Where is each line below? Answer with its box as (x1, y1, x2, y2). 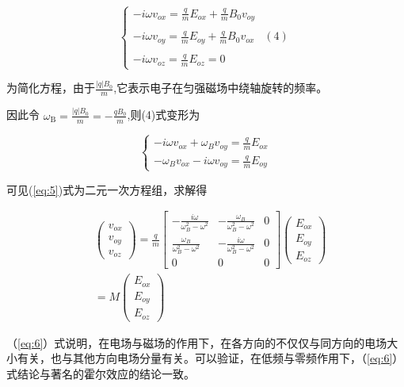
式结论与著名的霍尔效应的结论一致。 (6, 365, 195, 381)
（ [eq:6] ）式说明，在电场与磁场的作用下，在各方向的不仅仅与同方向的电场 (6, 334, 387, 351)
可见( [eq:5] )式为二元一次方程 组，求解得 (6, 181, 208, 197)
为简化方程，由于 (6, 79, 95, 96)
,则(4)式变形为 (127, 106, 200, 123)
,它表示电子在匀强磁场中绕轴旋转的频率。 (113, 79, 328, 96)
